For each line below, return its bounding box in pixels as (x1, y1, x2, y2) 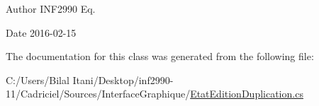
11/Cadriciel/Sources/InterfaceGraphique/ (6, 86, 191, 101)
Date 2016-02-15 (6, 25, 77, 40)
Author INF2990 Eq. (6, 1, 96, 16)
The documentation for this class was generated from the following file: (6, 49, 314, 64)
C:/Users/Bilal (6, 72, 69, 87)
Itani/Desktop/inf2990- (72, 72, 174, 87)
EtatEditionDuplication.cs (190, 86, 303, 101)
